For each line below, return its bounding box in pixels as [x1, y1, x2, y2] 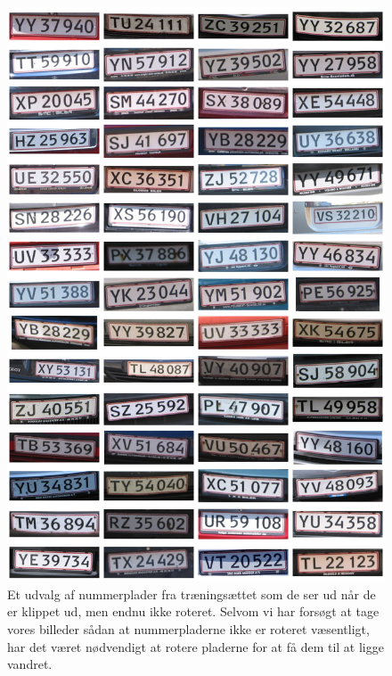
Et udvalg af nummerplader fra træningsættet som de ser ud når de [7, 584, 376, 603]
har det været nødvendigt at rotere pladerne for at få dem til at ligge [7, 637, 384, 655]
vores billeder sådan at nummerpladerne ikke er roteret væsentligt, [7, 619, 370, 638]
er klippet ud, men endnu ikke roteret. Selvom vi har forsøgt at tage [7, 602, 380, 621]
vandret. [7, 655, 53, 673]
